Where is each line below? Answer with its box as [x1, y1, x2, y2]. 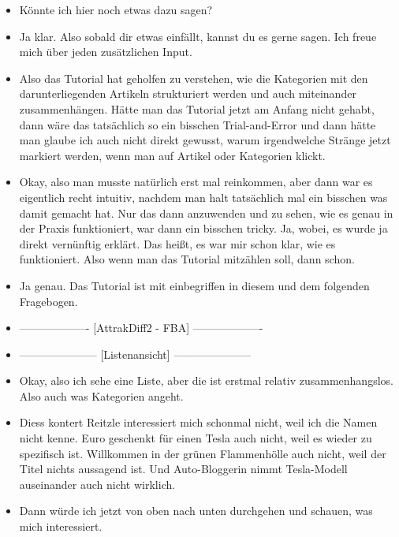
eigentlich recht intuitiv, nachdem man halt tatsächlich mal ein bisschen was [19, 188, 388, 205]
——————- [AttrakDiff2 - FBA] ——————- [19, 319, 263, 336]
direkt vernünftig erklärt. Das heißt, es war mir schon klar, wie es [19, 235, 336, 252]
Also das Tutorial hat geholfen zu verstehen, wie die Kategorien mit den [19, 69, 368, 86]
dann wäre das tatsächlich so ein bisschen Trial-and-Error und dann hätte [19, 116, 376, 132]
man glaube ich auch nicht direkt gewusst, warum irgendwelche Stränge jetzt [19, 132, 391, 148]
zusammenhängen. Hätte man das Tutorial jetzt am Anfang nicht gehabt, [19, 100, 375, 117]
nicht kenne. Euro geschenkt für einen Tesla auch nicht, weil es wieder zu [19, 430, 372, 446]
